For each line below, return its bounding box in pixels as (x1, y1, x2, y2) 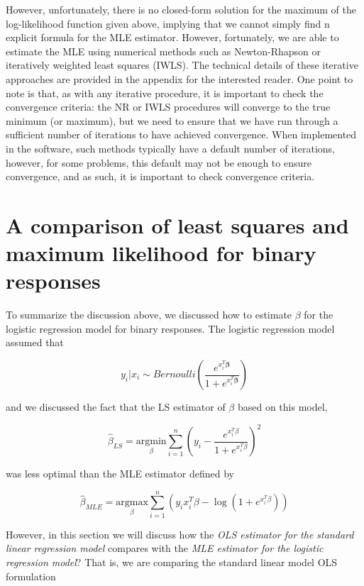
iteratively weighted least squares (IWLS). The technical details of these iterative (6, 57, 358, 72)
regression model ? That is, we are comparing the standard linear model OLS (6, 555, 338, 569)
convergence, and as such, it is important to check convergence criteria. (6, 169, 315, 184)
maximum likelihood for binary (6, 238, 316, 267)
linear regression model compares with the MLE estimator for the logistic (6, 541, 324, 555)
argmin (136, 436, 167, 447)
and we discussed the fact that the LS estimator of (6, 399, 226, 414)
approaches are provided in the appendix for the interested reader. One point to (6, 71, 353, 86)
